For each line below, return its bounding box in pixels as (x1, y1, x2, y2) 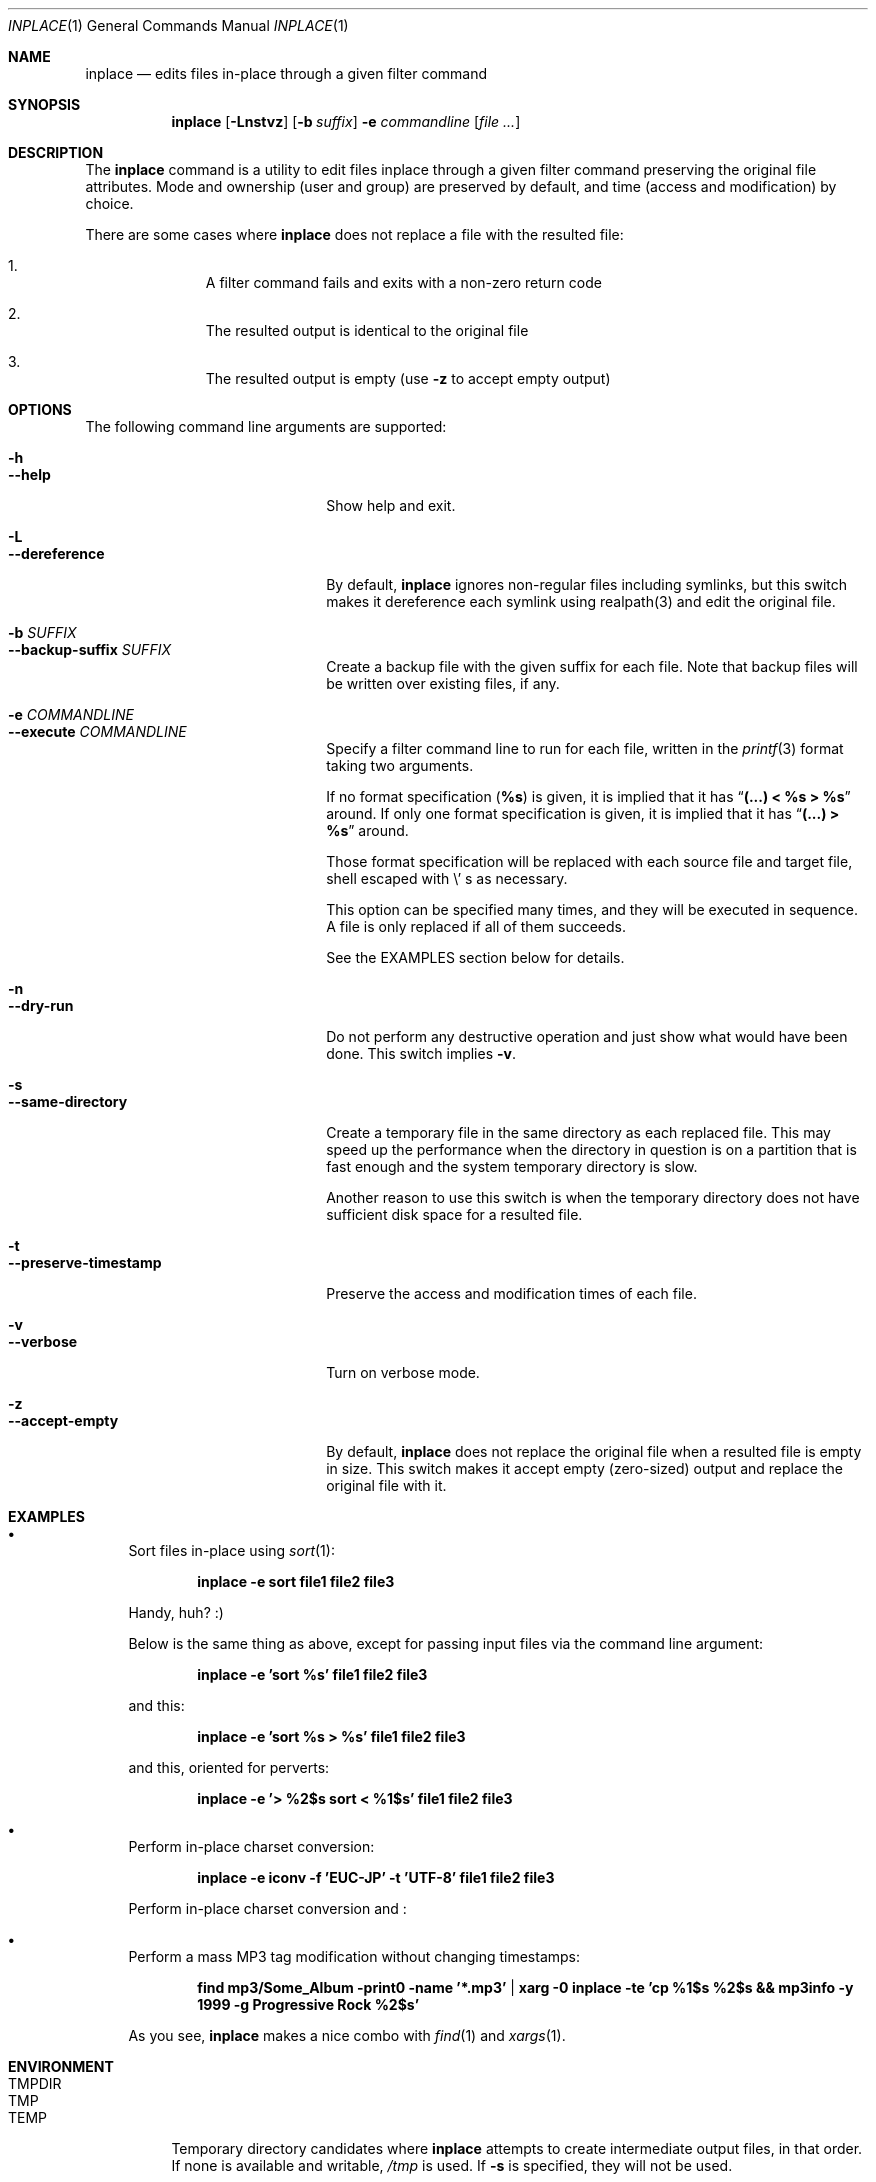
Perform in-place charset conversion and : (128, 1900, 407, 1917)
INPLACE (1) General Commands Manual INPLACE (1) (8, 17, 349, 34)
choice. (85, 195, 134, 212)
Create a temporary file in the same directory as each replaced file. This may (326, 1124, 831, 1141)
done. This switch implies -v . (326, 1045, 516, 1062)
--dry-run (8, 997, 74, 1014)
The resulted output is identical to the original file (205, 322, 529, 339)
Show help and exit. (326, 497, 456, 514)
